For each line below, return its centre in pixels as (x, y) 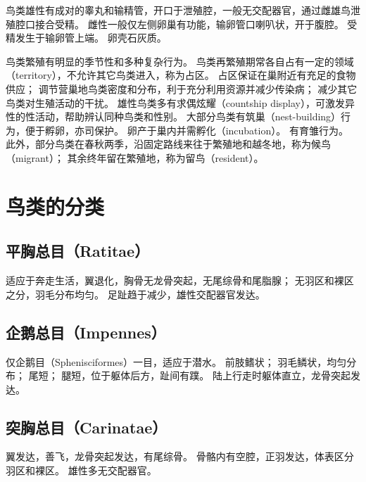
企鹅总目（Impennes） (86, 332)
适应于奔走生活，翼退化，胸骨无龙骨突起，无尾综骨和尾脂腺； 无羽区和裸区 (180, 280)
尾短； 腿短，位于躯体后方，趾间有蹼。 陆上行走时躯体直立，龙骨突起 (189, 375)
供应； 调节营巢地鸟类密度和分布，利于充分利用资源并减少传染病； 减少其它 (182, 88)
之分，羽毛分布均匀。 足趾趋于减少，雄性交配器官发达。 (135, 294)
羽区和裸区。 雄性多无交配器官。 (81, 470)
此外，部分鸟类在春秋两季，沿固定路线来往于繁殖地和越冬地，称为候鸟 (168, 144)
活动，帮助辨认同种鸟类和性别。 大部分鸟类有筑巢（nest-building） (188, 116)
